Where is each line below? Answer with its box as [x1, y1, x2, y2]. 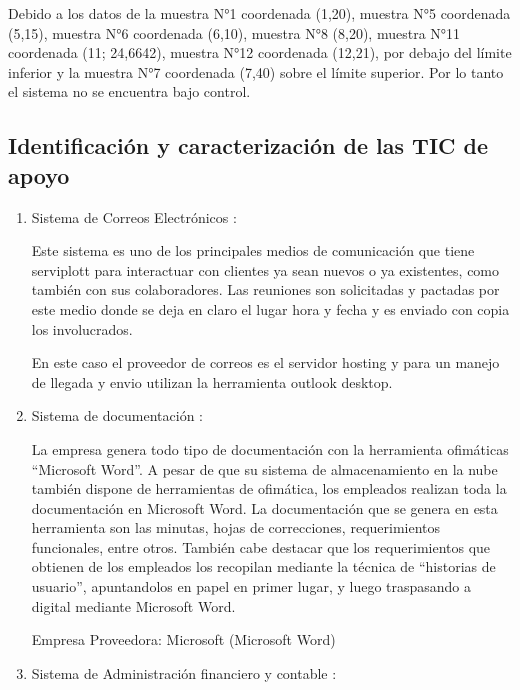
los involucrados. [31, 318, 133, 339]
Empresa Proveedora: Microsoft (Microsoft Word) [31, 629, 336, 650]
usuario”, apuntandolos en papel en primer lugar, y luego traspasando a [31, 576, 472, 597]
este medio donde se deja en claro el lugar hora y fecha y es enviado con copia [31, 298, 510, 319]
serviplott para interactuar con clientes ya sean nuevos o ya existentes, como [31, 259, 500, 280]
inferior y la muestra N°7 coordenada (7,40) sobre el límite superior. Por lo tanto [8, 61, 504, 82]
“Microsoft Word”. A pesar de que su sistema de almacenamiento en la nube [31, 458, 498, 479]
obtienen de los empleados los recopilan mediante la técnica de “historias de [31, 556, 496, 577]
